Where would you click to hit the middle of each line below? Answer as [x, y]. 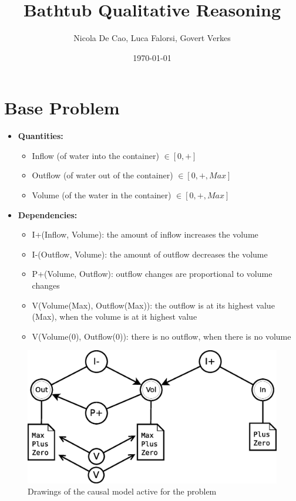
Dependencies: [48, 214]
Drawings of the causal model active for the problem [122, 491]
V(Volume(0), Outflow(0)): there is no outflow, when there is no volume [162, 336]
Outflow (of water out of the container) [102, 175]
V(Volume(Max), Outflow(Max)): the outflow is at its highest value [153, 305]
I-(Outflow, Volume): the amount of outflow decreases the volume [150, 254]
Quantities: [41, 136]
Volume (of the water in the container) [102, 195]
